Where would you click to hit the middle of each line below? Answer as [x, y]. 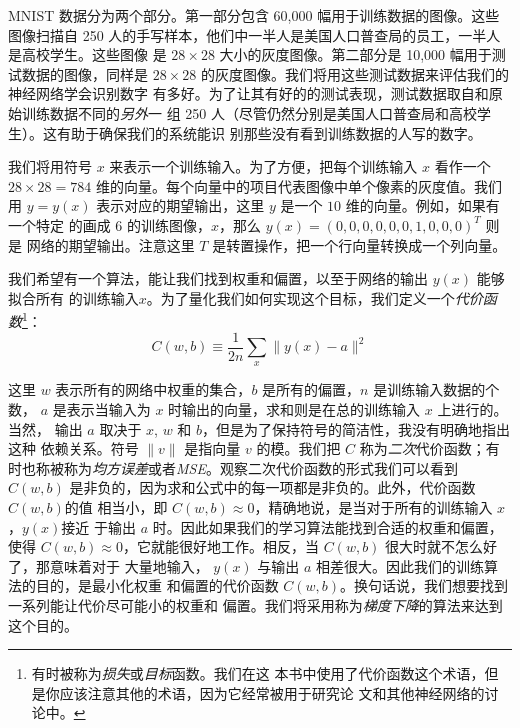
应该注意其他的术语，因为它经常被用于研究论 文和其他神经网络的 [272, 692]
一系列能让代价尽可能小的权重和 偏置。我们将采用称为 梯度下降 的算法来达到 [255, 604]
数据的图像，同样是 [84, 73]
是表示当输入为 [101, 409]
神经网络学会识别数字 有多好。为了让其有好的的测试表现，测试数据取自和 [248, 93]
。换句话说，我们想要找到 [424, 585]
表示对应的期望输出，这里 [180, 205]
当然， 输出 [45, 428]
